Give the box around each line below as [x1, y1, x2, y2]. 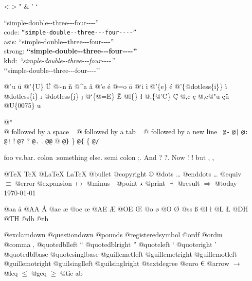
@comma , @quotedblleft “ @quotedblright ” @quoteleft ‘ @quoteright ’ [4, 239, 217, 249]
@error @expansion [15, 178, 72, 188]
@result [178, 178, 200, 188]
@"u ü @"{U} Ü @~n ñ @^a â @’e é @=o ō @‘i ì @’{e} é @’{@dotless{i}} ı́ [4, 81, 227, 91]
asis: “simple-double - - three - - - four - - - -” [4, 36, 114, 46]
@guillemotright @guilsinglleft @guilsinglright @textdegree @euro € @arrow [4, 258, 230, 268]
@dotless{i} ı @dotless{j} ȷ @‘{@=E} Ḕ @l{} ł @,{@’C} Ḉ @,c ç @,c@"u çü [4, 90, 229, 101]
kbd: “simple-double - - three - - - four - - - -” [4, 55, 114, 66]
